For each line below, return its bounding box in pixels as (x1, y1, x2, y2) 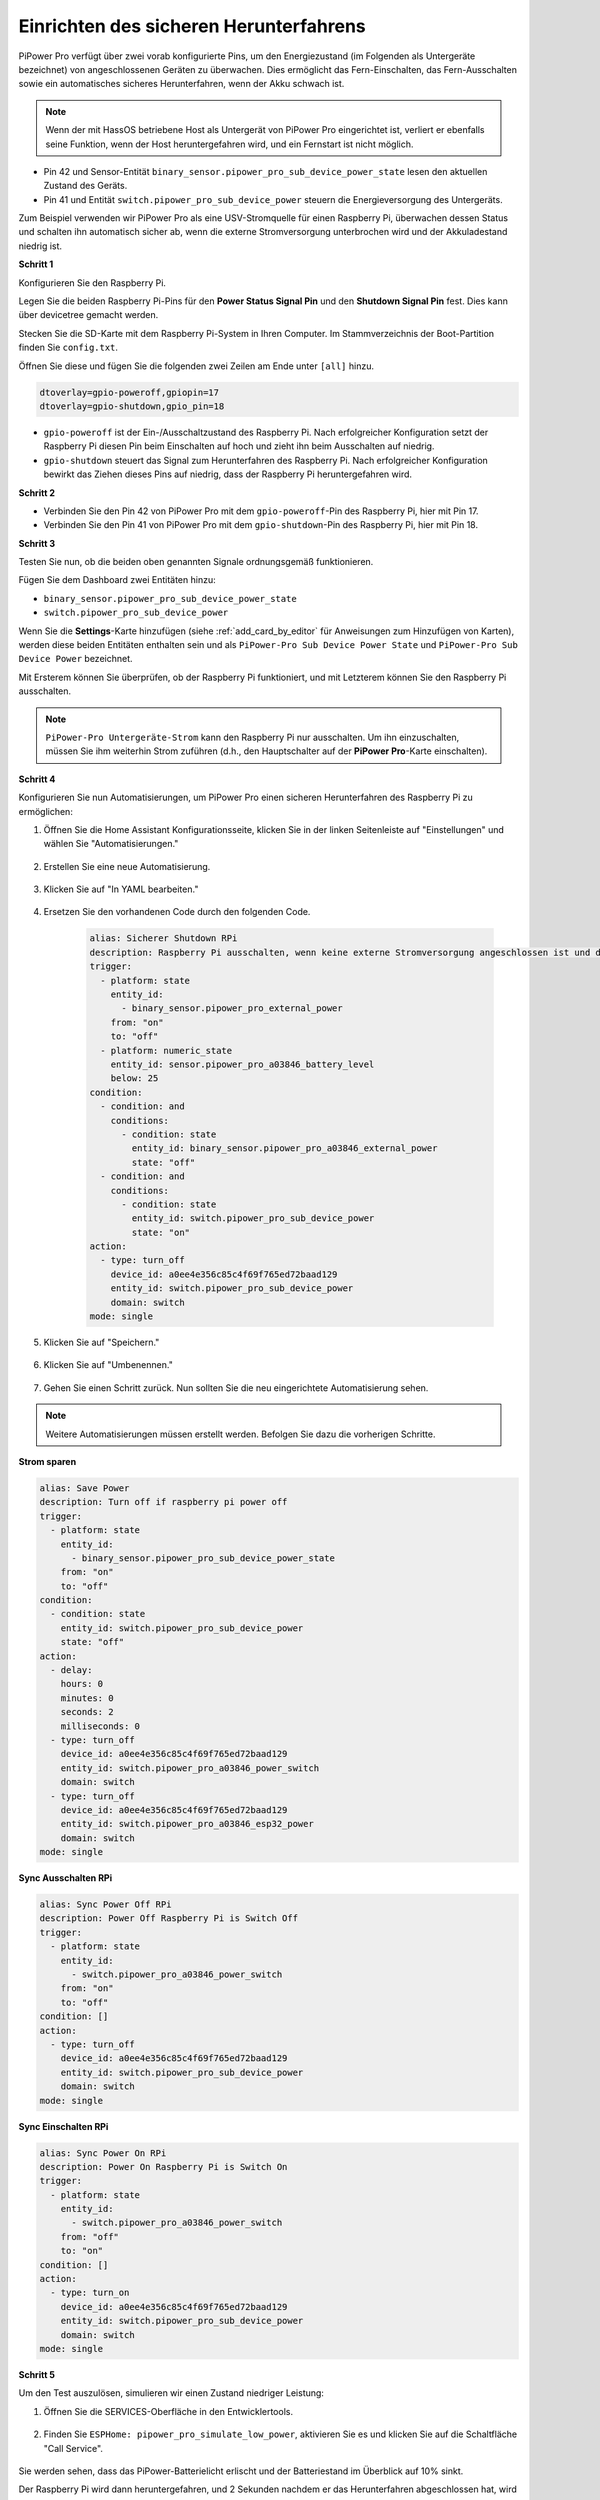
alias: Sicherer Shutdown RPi (89, 933, 238, 944)
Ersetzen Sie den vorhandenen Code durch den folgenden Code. (43, 906, 311, 918)
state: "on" (131, 1226, 190, 1238)
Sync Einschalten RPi (18, 2120, 109, 2132)
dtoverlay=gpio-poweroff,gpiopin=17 (39, 386, 220, 398)
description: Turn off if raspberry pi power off (39, 1496, 288, 1508)
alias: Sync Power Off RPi (39, 1899, 172, 1910)
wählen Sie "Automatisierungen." (43, 838, 179, 850)
